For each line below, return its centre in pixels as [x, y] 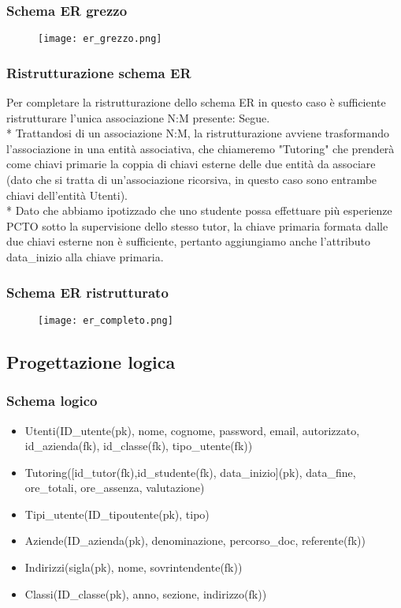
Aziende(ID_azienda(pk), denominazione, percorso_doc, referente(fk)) [195, 540]
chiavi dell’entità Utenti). [67, 195]
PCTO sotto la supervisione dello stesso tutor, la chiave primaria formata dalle [197, 225]
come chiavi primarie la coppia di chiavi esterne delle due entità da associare [191, 164]
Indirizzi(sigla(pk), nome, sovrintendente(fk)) [134, 567]
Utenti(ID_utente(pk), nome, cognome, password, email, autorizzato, [192, 430]
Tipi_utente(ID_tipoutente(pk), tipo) [117, 514]
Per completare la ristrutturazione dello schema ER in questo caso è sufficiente [196, 102]
